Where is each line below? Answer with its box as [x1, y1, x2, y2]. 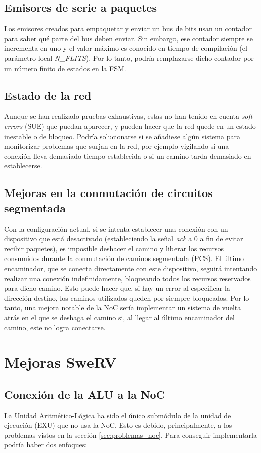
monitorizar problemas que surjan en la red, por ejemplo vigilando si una [4, 141, 229, 151]
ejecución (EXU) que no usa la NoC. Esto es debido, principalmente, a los [4, 420, 232, 430]
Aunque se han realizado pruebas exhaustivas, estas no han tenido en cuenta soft [4, 111, 253, 121]
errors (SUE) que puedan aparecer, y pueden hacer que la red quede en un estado [4, 120, 256, 131]
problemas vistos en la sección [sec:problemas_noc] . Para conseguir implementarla [4, 429, 257, 440]
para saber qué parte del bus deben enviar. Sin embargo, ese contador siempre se [4, 33, 253, 43]
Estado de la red [4, 87, 92, 103]
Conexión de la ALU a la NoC [4, 386, 165, 402]
